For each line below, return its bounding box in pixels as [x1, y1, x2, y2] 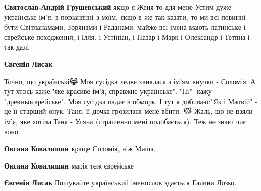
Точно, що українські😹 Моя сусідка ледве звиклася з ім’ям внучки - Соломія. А [4, 76, 256, 86]
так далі [4, 41, 29, 52]
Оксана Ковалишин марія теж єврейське [4, 160, 134, 171]
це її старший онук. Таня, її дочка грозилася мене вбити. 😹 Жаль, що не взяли [4, 106, 253, 116]
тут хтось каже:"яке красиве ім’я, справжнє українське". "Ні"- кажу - [4, 86, 217, 97]
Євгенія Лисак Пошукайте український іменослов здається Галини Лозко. [4, 177, 237, 188]
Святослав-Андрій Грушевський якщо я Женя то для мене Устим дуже [4, 2, 231, 12]
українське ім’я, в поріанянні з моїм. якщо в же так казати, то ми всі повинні [4, 11, 246, 22]
